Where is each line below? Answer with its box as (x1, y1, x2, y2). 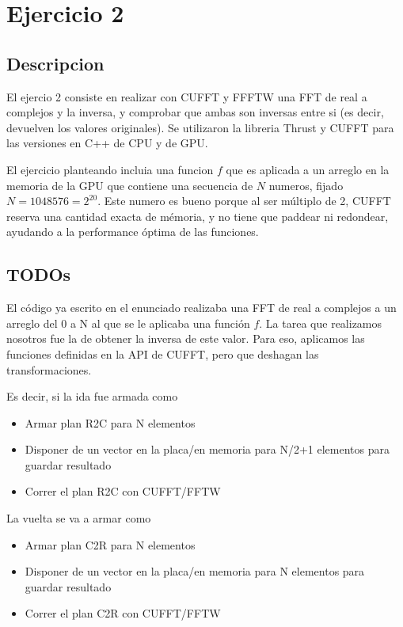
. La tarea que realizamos (259, 314, 382, 331)
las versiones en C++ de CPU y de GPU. (6, 135, 208, 151)
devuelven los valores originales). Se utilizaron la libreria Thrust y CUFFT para (6, 119, 394, 135)
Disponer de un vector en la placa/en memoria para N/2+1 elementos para (25, 441, 390, 458)
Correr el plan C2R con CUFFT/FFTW (25, 605, 221, 621)
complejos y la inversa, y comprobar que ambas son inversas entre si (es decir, (6, 104, 384, 120)
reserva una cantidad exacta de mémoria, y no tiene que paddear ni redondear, (6, 207, 389, 224)
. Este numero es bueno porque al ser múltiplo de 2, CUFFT (97, 192, 391, 209)
